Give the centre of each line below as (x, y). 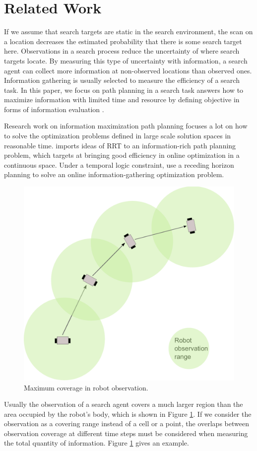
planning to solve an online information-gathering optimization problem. (114, 174)
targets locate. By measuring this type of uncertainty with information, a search (126, 60)
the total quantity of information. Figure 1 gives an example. (96, 443)
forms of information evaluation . (54, 109)
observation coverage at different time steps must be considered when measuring (126, 433)
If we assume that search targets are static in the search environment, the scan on (128, 32)
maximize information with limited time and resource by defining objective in (122, 99)
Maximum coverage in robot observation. (86, 387)
